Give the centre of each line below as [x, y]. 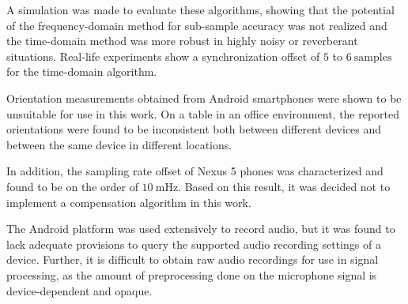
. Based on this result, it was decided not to [284, 186]
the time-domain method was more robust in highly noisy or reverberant [182, 41]
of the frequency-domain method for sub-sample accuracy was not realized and [197, 25]
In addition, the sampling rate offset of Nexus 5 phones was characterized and [195, 171]
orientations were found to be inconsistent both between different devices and [194, 129]
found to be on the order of [72, 186]
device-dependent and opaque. [79, 290]
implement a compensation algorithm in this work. [129, 202]
